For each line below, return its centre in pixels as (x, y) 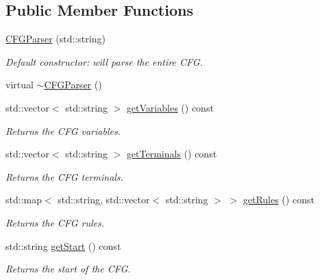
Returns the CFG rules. (55, 222)
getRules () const (279, 200)
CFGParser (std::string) (56, 39)
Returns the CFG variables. (63, 130)
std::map (24, 200)
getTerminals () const (172, 154)
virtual (20, 85)
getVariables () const (170, 107)
